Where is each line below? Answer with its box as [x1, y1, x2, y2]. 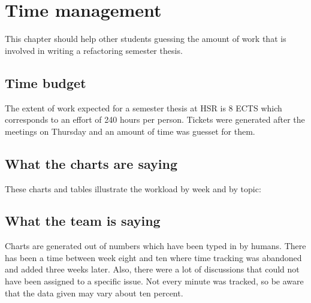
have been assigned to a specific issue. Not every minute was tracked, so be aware [5, 275, 304, 287]
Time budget [5, 73, 86, 92]
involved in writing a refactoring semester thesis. [5, 44, 183, 56]
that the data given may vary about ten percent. [5, 286, 183, 299]
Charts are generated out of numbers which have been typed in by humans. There [5, 240, 306, 252]
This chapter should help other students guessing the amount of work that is [5, 32, 286, 45]
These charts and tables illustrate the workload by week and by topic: [5, 182, 261, 195]
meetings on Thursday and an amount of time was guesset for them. [5, 125, 255, 137]
